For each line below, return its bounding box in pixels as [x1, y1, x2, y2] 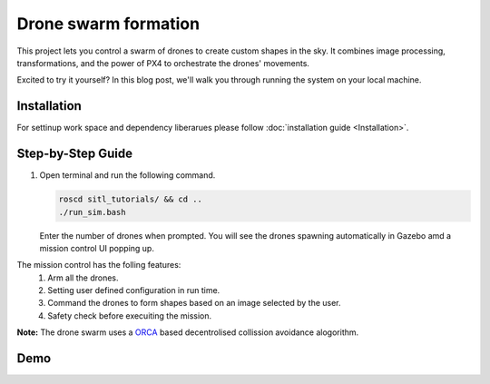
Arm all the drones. [47, 272, 119, 283]
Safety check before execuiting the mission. [47, 310, 212, 321]
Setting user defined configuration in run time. [47, 285, 220, 296]
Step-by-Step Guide [16, 146, 133, 162]
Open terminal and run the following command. [39, 170, 216, 181]
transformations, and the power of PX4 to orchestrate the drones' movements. [16, 57, 310, 68]
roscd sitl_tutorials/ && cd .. [58, 194, 203, 204]
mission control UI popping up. [39, 242, 154, 253]
